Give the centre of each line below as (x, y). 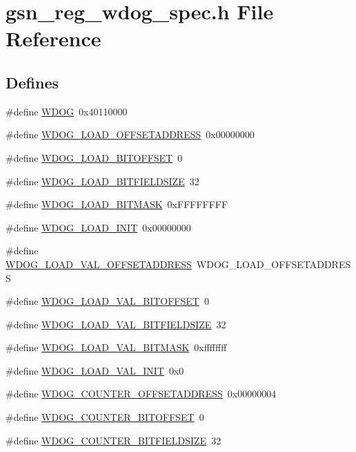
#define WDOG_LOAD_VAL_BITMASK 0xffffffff (116, 347)
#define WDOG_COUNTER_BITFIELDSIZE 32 (113, 440)
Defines (32, 82)
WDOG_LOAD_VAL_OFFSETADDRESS (99, 264)
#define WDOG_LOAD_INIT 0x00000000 (98, 227)
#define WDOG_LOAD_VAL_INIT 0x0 (95, 370)
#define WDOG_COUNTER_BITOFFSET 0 (105, 417)
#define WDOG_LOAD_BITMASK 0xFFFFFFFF (117, 204)
